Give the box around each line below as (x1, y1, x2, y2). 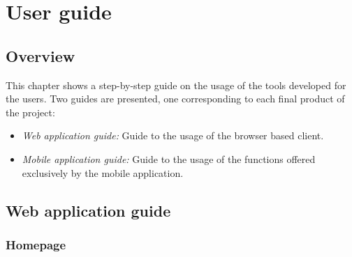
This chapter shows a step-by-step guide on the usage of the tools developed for (6, 77, 346, 92)
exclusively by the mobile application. (22, 165, 184, 180)
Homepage (6, 235, 66, 253)
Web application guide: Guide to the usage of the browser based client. (22, 128, 324, 143)
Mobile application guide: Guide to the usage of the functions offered (22, 151, 316, 166)
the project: (6, 104, 55, 119)
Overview (6, 45, 75, 66)
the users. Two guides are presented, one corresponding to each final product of (6, 91, 345, 106)
